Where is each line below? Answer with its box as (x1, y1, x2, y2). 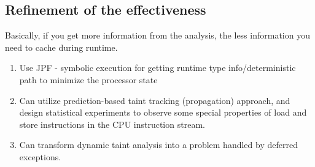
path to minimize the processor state (19, 73, 158, 86)
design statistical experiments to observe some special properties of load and (19, 106, 307, 119)
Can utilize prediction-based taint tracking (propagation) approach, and (19, 94, 290, 106)
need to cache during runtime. (5, 40, 118, 53)
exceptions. (19, 150, 61, 163)
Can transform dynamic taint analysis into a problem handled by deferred (19, 138, 298, 151)
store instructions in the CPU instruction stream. (19, 117, 205, 130)
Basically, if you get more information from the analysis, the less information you (5, 29, 310, 42)
